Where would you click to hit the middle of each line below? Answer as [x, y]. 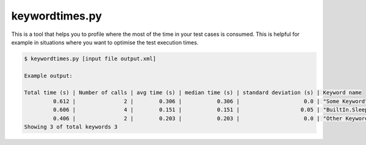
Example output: [48, 76]
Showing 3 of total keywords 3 [71, 127]
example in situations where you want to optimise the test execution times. [105, 42]
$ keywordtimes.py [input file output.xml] [90, 58]
